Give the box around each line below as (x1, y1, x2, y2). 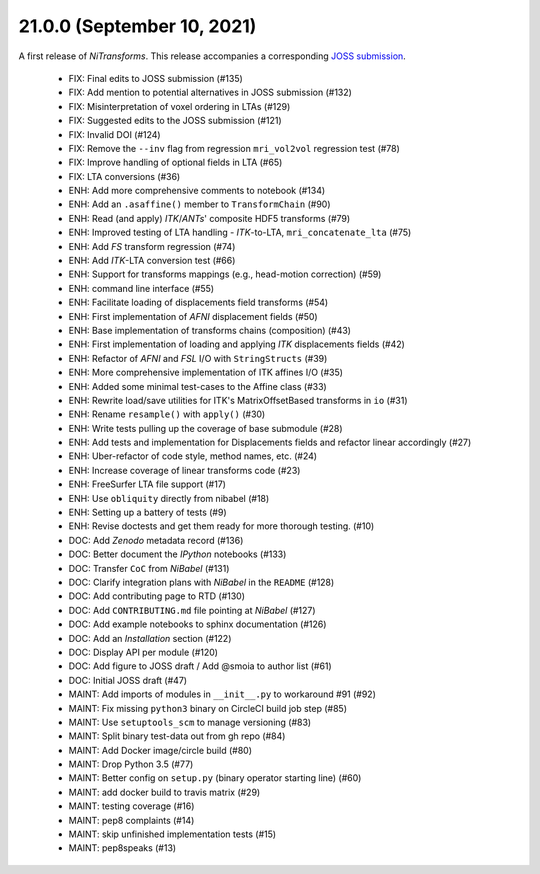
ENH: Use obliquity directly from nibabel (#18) (68, 492, 270, 504)
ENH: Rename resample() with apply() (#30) (68, 408, 266, 420)
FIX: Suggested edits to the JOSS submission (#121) (68, 115, 282, 127)
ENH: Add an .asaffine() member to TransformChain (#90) (68, 198, 331, 210)
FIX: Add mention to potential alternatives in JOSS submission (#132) (68, 86, 352, 99)
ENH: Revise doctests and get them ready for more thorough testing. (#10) (68, 520, 375, 532)
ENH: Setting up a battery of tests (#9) (68, 506, 227, 519)
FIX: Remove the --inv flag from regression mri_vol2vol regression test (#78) (68, 142, 400, 154)
